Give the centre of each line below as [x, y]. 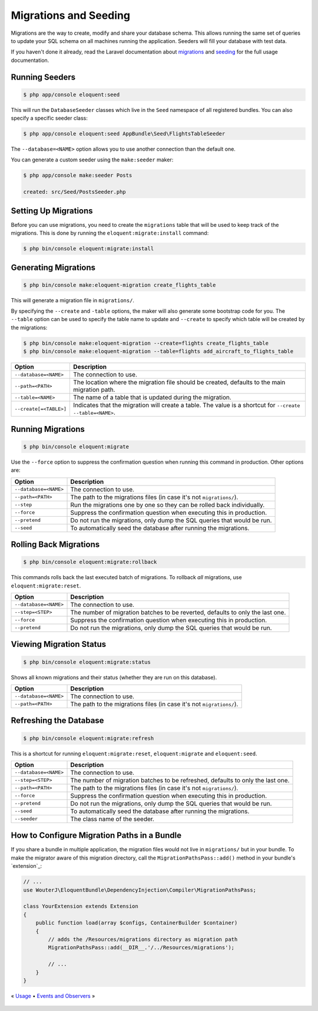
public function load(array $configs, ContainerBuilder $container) [137, 923]
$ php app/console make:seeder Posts [78, 176]
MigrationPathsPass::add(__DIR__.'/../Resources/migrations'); [141, 948]
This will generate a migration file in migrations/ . [73, 300]
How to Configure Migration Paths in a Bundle [96, 836]
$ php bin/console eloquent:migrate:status [87, 662]
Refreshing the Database [57, 721]
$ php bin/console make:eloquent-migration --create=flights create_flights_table [146, 343]
